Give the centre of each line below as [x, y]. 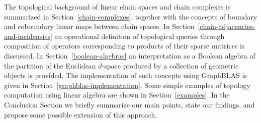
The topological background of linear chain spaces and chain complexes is [117, 6]
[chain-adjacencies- [227, 26]
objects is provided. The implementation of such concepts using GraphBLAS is [125, 75]
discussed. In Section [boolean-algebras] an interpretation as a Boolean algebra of [130, 55]
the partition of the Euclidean [50, 65]
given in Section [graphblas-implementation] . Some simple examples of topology [127, 85]
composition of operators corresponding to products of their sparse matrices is [124, 46]
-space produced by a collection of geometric [170, 65]
